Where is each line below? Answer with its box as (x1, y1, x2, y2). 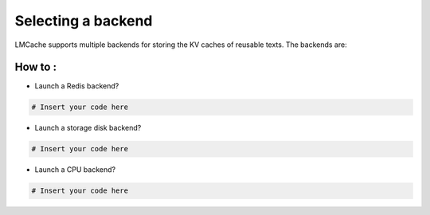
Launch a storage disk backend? (34, 123, 142, 133)
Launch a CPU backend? (34, 165, 115, 174)
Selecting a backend (14, 12, 153, 29)
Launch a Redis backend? (34, 81, 119, 91)
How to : (14, 61, 57, 74)
